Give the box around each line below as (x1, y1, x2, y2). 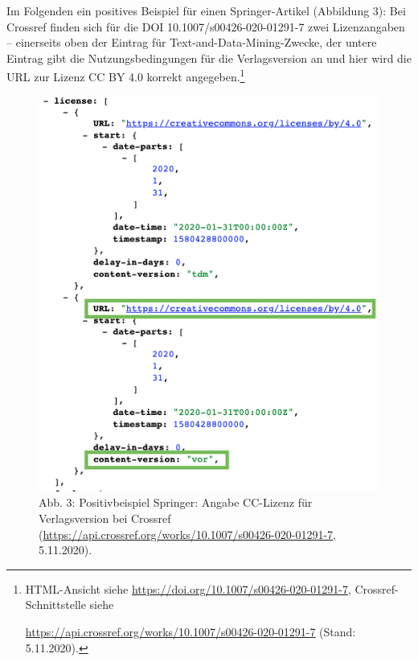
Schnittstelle (25, 596, 86, 613)
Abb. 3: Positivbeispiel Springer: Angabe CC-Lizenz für (39, 494, 313, 511)
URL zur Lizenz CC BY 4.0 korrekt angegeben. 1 (6, 66, 245, 85)
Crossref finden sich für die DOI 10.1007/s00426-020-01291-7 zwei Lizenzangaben (6, 18, 405, 35)
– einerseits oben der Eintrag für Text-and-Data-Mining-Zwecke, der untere (6, 34, 377, 51)
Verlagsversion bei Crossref (39, 509, 171, 526)
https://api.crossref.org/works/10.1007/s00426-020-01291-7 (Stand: (25, 623, 356, 639)
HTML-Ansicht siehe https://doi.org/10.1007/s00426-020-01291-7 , (25, 580, 351, 597)
